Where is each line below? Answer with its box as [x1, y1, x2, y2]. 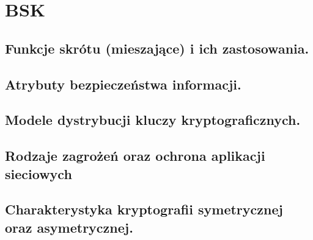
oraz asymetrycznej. [5, 217, 133, 236]
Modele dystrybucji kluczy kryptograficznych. [5, 110, 301, 129]
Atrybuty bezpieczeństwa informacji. [5, 74, 241, 93]
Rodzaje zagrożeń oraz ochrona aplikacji [5, 146, 265, 165]
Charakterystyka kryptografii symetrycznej [5, 200, 283, 219]
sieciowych [5, 164, 72, 183]
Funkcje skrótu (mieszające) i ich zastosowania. [5, 38, 309, 57]
